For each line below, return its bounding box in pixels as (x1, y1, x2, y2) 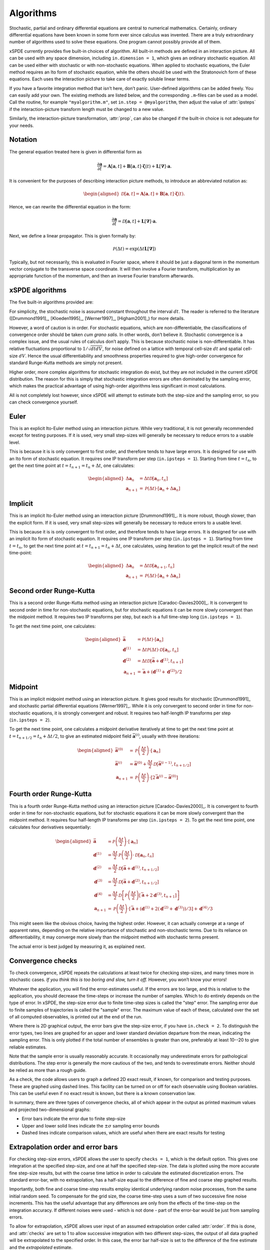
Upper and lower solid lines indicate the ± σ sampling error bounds (21, 1122, 159, 1128)
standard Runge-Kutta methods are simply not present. (9, 360, 122, 366)
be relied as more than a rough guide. (9, 1067, 87, 1073)
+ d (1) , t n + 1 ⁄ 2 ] (126, 864, 159, 872)
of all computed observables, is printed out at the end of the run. (9, 1014, 142, 1020)
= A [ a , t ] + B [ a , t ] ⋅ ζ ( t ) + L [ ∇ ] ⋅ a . (102, 163, 172, 169)
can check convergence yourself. (9, 399, 78, 405)
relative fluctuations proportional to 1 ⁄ (9, 345, 87, 351)
